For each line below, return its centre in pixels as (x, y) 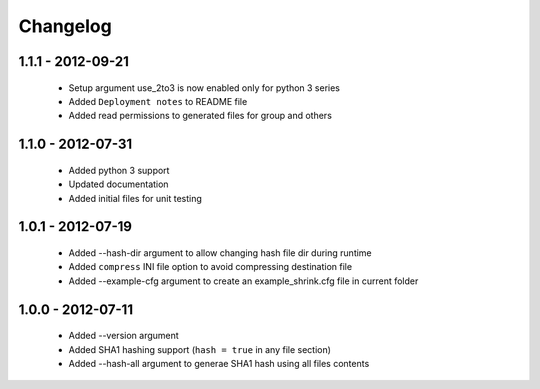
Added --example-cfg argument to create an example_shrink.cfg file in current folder (243, 281)
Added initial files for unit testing (135, 198)
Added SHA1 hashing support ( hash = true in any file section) (200, 349)
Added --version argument (123, 336)
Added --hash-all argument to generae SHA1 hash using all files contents (219, 363)
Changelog (65, 26)
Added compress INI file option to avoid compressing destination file (210, 267)
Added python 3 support (119, 170)
